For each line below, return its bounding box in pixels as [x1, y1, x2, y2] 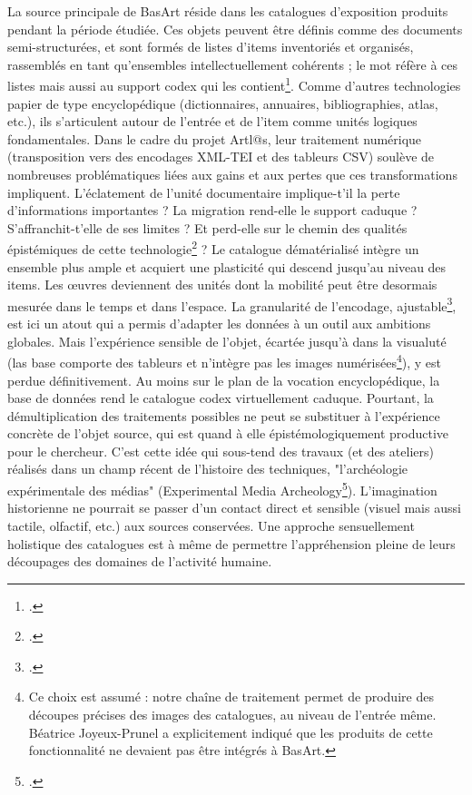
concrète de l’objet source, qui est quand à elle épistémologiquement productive [7, 424, 449, 443]
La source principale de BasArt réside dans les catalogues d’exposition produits [7, 2, 448, 20]
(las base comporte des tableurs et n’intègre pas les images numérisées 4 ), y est [7, 350, 442, 371]
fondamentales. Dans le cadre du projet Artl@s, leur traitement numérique [7, 129, 422, 148]
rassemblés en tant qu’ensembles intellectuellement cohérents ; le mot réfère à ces [7, 54, 458, 74]
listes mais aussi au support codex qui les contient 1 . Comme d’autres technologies [7, 74, 461, 95]
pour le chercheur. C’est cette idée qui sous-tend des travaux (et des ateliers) [7, 441, 434, 460]
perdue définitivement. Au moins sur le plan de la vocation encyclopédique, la [7, 370, 440, 389]
